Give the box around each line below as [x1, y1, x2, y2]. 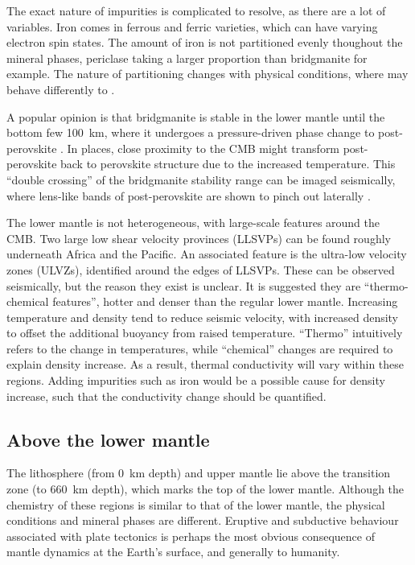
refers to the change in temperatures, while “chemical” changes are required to [6, 340, 393, 357]
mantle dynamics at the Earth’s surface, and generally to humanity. [6, 543, 340, 560]
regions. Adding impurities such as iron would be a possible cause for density [6, 372, 385, 389]
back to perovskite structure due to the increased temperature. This [60, 155, 396, 172]
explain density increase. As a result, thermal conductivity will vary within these [6, 356, 405, 373]
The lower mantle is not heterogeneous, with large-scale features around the [6, 214, 380, 231]
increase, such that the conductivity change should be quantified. [6, 387, 327, 404]
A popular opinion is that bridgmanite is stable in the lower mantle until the [6, 108, 385, 125]
